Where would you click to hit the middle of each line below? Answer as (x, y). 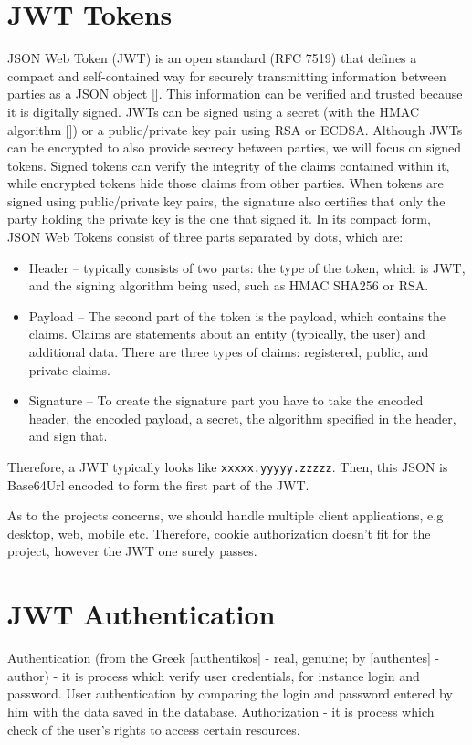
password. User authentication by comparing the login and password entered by (230, 693)
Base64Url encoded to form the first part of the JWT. (158, 484)
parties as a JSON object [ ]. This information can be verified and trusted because (235, 94)
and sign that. (68, 436)
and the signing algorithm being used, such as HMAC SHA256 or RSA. (229, 285)
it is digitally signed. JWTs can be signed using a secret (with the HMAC (214, 111)
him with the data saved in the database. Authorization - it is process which (221, 711)
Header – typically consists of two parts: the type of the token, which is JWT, (247, 267)
